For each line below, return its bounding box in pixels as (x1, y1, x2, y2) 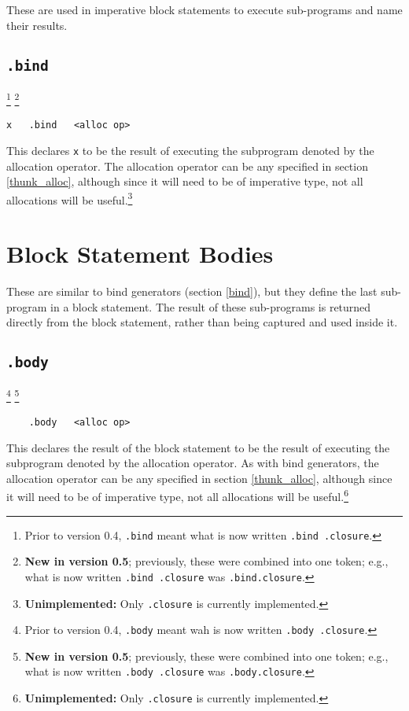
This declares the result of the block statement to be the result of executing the (6, 439, 390, 455)
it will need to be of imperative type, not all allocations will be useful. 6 (6, 486, 348, 504)
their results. (6, 17, 68, 33)
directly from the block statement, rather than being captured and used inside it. (6, 314, 398, 330)
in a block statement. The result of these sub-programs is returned (50, 298, 371, 315)
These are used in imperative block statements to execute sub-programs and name (6, 2, 403, 17)
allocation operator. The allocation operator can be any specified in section (6, 157, 368, 174)
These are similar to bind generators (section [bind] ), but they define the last (6, 283, 378, 300)
